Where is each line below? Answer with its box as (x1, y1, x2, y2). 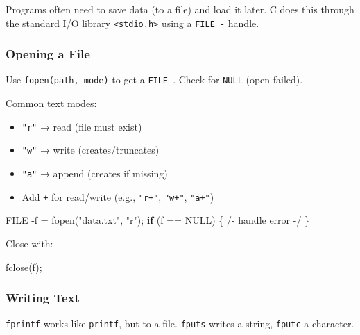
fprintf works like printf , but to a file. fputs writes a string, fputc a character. (6, 316, 354, 331)
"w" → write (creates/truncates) (22, 142, 160, 157)
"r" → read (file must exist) (22, 119, 142, 133)
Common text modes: (6, 96, 97, 111)
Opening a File (6, 45, 90, 63)
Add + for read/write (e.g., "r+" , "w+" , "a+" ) (22, 189, 214, 204)
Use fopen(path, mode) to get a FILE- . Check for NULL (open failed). (6, 72, 303, 87)
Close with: (6, 236, 53, 250)
